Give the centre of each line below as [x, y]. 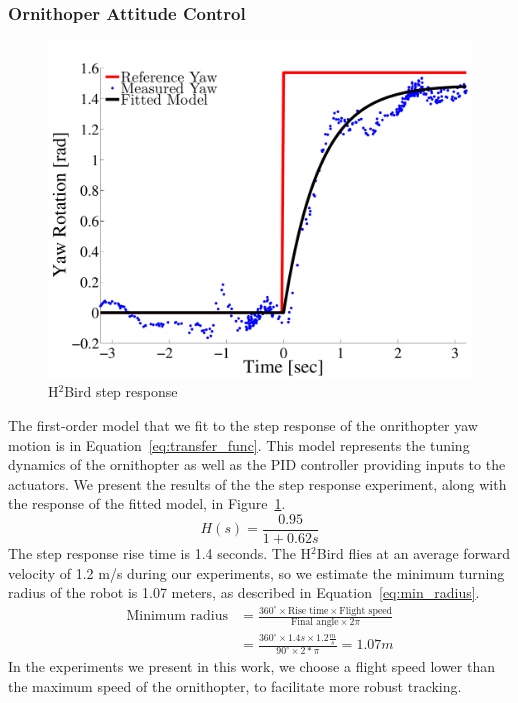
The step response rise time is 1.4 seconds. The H [160, 553]
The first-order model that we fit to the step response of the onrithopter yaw [243, 425]
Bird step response [121, 391]
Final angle [314, 622]
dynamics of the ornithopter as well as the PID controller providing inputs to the [257, 464]
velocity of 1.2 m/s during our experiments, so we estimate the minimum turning [256, 572]
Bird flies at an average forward [413, 553]
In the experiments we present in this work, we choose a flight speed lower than [251, 666]
